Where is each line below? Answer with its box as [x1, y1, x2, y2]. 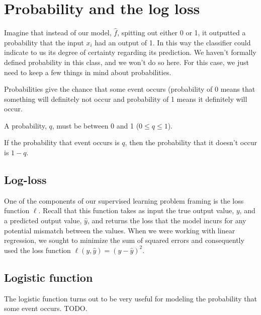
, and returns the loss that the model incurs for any [87, 215, 246, 226]
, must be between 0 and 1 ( [52, 120, 139, 131]
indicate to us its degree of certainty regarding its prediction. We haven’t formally [4, 47, 256, 57]
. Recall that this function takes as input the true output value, [38, 205, 234, 216]
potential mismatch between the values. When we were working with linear [4, 225, 235, 235]
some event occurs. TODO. [4, 303, 88, 313]
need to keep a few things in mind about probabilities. [4, 67, 171, 77]
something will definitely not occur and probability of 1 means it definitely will [4, 93, 247, 104]
